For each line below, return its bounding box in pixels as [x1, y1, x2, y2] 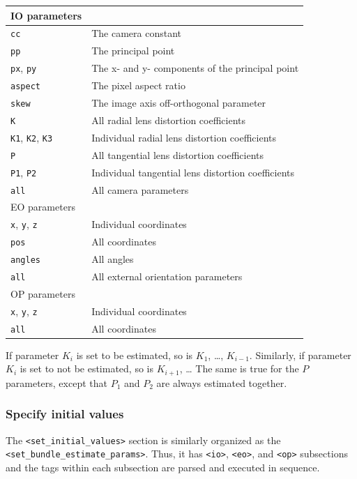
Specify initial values [6, 405, 124, 423]
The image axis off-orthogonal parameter [91, 96, 266, 109]
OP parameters [10, 286, 75, 301]
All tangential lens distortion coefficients [91, 147, 264, 162]
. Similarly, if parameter [249, 347, 351, 362]
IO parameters [10, 8, 82, 22]
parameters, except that [6, 375, 107, 390]
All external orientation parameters [91, 269, 243, 283]
